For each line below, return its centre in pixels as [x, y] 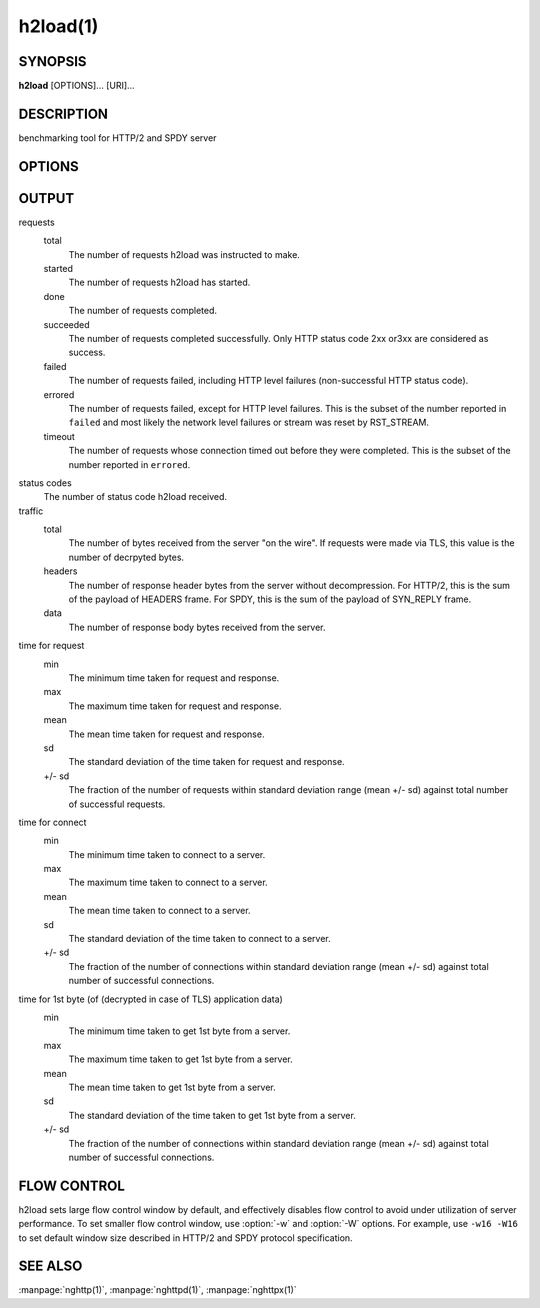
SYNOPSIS [52, 61]
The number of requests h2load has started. [159, 282]
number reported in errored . [129, 464]
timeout [59, 436]
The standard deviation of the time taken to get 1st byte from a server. [212, 1115]
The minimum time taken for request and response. [174, 678]
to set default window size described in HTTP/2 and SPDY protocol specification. [186, 1237]
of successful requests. [117, 804]
